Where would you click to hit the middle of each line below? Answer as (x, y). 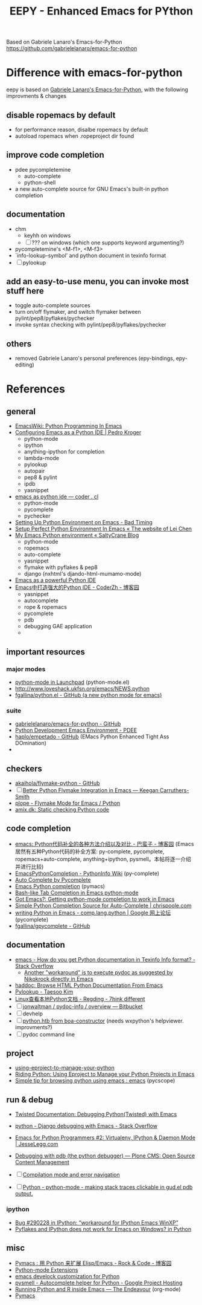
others (19, 344)
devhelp (33, 1014)
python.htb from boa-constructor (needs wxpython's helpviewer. (103, 1021)
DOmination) (31, 743)
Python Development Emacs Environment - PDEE (76, 731)
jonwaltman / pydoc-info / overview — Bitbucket (83, 1006)
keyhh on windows (47, 235)
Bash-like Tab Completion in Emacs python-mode (77, 893)
